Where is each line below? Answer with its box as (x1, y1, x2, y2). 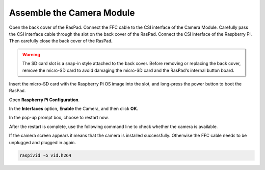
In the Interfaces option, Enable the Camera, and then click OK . (9, 106, 138, 112)
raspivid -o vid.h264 (19, 152, 72, 158)
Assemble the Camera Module (9, 7, 135, 18)
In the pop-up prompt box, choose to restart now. (9, 115, 109, 121)
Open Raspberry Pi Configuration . (9, 97, 79, 103)
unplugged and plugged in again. (9, 139, 76, 145)
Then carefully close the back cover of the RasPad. (9, 38, 113, 44)
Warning (22, 51, 40, 57)
